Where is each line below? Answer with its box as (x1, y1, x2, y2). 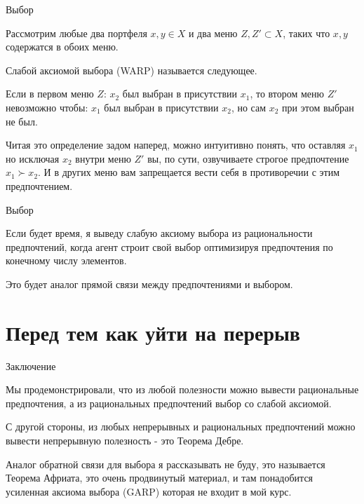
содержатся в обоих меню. (6, 39, 119, 54)
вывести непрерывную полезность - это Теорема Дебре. (6, 433, 244, 447)
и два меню (188, 25, 238, 40)
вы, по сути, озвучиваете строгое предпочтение (147, 151, 349, 165)
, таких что (283, 25, 330, 40)
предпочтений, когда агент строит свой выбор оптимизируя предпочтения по (6, 239, 333, 254)
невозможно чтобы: (6, 100, 88, 114)
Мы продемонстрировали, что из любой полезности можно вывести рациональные (6, 382, 359, 397)
